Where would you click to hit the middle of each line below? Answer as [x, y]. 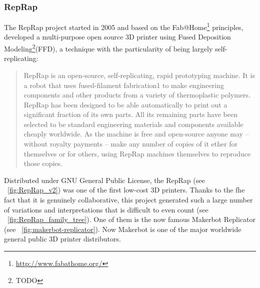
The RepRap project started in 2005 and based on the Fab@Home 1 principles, [124, 26]
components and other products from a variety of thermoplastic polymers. [137, 95]
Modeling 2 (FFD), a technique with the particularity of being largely [108, 48]
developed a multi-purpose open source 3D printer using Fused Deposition [117, 37]
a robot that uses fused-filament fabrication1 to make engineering [124, 85]
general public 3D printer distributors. [62, 239]
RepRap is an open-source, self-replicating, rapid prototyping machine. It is [139, 75]
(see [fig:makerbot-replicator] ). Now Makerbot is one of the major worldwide [123, 229]
